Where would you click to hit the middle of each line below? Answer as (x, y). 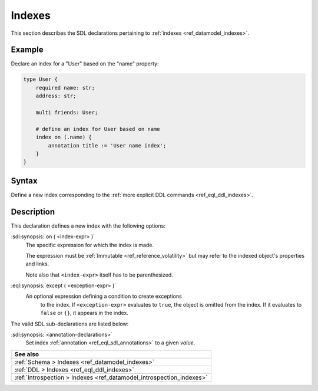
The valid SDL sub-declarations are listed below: (70, 324)
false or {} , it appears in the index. (85, 313)
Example (27, 50)
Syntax (24, 181)
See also (27, 354)
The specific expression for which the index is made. (90, 245)
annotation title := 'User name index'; (107, 145)
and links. (37, 264)
